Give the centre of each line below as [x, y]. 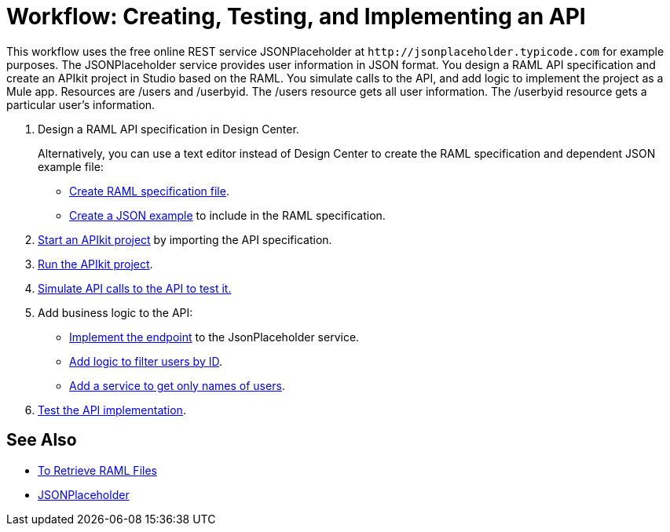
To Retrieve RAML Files [97, 470]
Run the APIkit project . [95, 264]
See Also [42, 440]
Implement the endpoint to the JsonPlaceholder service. [214, 337]
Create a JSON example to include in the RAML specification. [227, 215]
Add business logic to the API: [115, 312]
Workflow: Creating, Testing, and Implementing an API [296, 16]
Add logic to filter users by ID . [146, 361]
